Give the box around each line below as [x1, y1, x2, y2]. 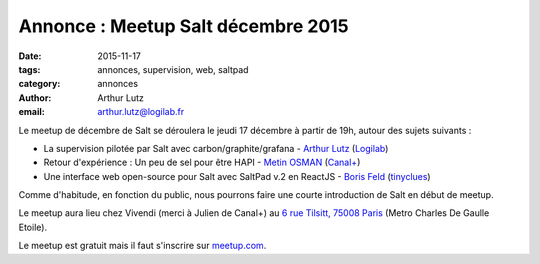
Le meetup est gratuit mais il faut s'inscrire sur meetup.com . [18, 240, 267, 252]
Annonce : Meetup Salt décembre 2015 [18, 15, 349, 37]
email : [18, 106, 45, 118]
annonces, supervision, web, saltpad [97, 63, 249, 75]
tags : [18, 63, 41, 75]
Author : [18, 91, 52, 104]
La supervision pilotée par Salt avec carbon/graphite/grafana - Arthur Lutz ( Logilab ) [43, 142, 389, 154]
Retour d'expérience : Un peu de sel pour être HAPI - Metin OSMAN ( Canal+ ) [43, 156, 361, 169]
